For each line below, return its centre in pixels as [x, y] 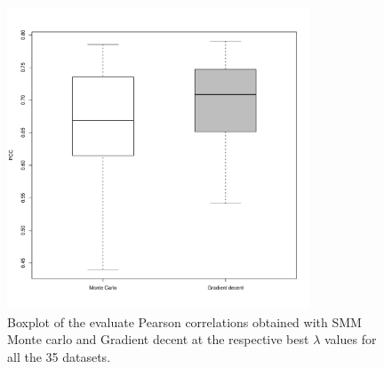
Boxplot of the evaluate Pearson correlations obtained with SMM [184, 321]
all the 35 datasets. [59, 356]
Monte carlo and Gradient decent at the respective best [158, 339]
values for [350, 339]
